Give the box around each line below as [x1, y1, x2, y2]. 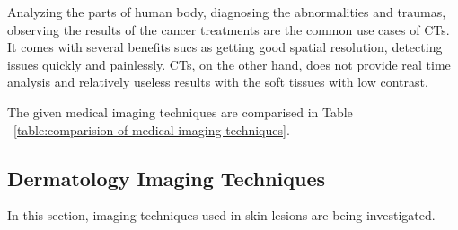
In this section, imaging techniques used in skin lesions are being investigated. [7, 206, 436, 225]
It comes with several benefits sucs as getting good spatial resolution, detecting [7, 38, 443, 56]
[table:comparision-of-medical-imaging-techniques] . [13, 120, 290, 139]
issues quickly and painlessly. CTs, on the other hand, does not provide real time [7, 55, 451, 73]
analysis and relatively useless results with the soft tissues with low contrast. [7, 72, 428, 91]
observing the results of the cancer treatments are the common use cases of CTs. [7, 20, 450, 38]
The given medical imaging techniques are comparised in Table [7, 102, 353, 121]
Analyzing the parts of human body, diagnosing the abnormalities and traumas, [7, 3, 446, 21]
